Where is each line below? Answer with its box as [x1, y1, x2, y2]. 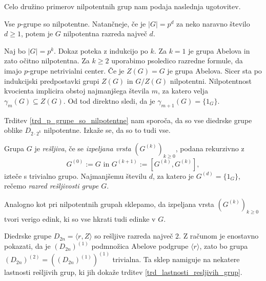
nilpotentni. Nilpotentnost [170, 75, 252, 86]
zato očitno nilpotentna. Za [4, 55, 90, 66]
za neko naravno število [176, 18, 250, 29]
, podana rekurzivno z [175, 143, 244, 153]
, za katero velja [157, 85, 208, 96]
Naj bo [4, 45, 26, 56]
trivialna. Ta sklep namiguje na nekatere [112, 254, 240, 265]
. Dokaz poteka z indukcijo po [54, 45, 148, 56]
